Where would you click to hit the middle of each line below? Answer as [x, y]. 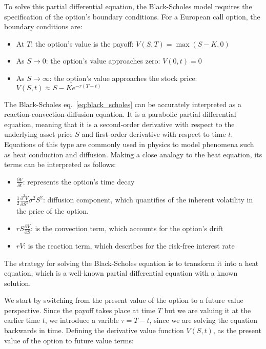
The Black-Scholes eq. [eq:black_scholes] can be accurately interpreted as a [123, 104]
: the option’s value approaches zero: [103, 61]
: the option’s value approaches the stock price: [123, 78]
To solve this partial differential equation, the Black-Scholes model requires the [128, 6]
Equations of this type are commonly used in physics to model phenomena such [129, 144]
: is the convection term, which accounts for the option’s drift [127, 228]
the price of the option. [53, 211]
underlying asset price [38, 134]
